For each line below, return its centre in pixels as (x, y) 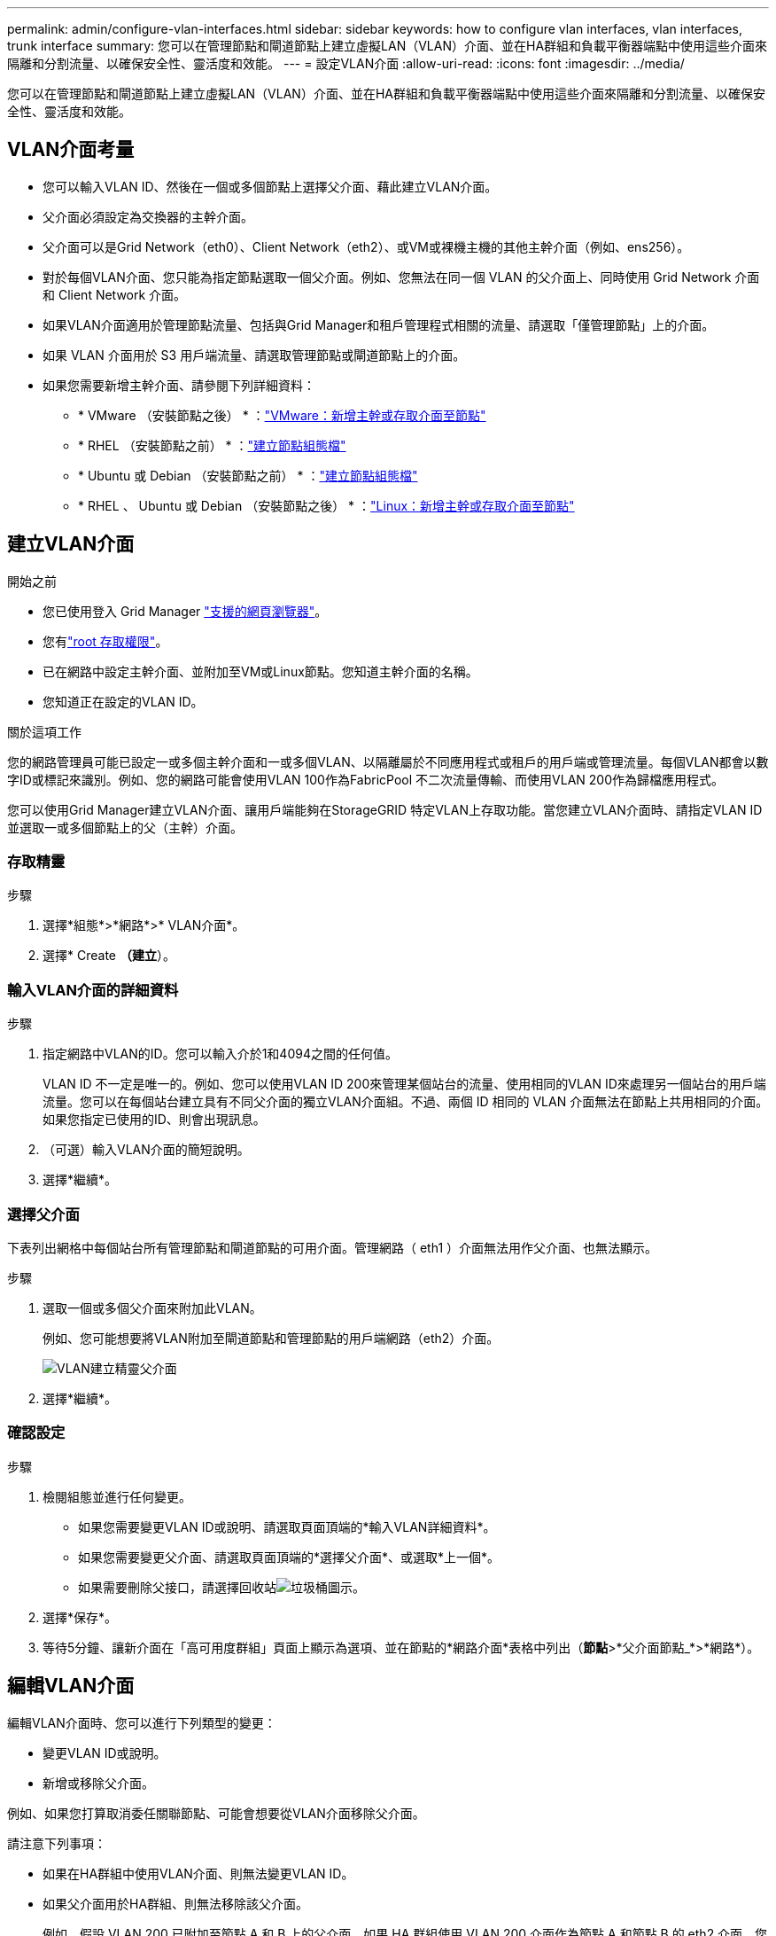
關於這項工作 (44, 731)
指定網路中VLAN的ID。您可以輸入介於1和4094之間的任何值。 (220, 1054)
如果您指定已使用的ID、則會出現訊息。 (154, 1120)
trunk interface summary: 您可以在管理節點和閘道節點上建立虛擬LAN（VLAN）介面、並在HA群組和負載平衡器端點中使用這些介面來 (388, 46)
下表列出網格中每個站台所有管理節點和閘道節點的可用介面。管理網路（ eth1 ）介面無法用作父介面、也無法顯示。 (333, 1247)
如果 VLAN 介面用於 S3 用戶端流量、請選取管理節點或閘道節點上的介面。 (254, 355)
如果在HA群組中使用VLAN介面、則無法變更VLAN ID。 (198, 1873)
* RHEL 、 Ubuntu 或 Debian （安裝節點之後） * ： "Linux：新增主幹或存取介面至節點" (326, 505)
